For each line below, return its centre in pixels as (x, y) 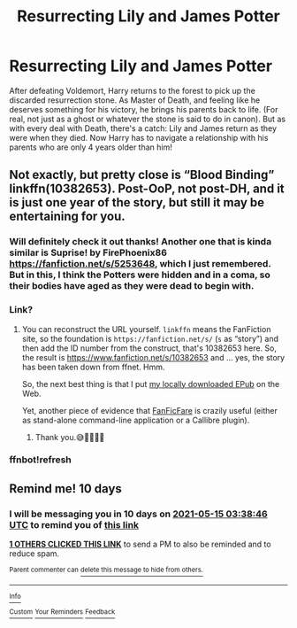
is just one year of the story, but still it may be (137, 202)
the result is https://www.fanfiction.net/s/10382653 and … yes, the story (153, 357)
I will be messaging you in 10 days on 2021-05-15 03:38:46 (138, 514)
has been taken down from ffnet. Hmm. (93, 367)
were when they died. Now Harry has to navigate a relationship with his (139, 137)
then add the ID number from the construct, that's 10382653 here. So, (149, 348)
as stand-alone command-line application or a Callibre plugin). (136, 420)
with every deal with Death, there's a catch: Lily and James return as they (143, 128)
